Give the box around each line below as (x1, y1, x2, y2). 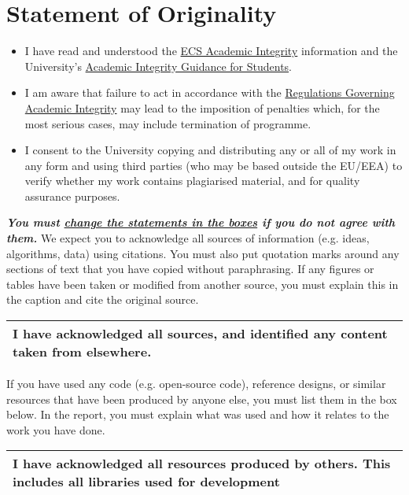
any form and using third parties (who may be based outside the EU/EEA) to (24, 157, 403, 173)
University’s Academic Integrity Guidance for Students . (24, 57, 292, 74)
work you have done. (6, 421, 105, 438)
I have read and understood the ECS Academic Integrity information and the (24, 42, 398, 59)
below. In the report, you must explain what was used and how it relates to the (6, 406, 389, 423)
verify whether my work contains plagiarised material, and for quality (24, 172, 360, 189)
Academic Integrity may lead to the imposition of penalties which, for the (24, 99, 380, 116)
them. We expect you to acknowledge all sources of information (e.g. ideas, (6, 230, 370, 246)
